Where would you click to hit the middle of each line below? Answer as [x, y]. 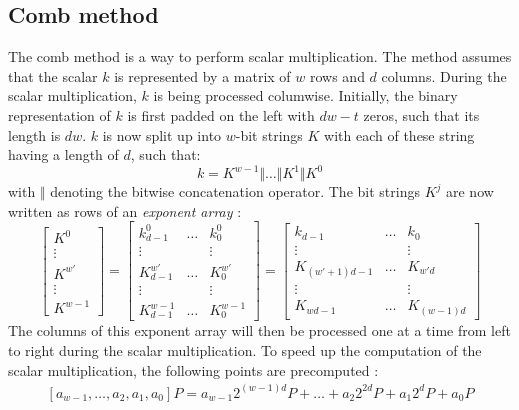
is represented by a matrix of [202, 75]
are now [470, 191]
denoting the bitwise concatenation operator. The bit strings [235, 191]
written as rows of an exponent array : [125, 210]
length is [34, 134]
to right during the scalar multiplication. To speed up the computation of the [245, 350]
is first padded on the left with [221, 114]
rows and [337, 75]
